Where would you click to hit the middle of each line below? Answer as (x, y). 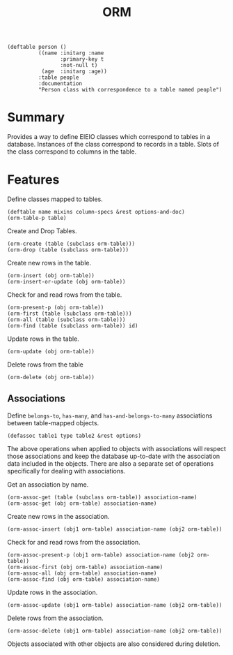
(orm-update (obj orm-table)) (51, 352)
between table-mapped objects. (53, 422)
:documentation (60, 84)
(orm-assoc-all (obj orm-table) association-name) (82, 573)
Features (33, 180)
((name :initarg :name (71, 53)
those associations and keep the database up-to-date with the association (114, 456)
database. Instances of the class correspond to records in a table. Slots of (113, 145)
